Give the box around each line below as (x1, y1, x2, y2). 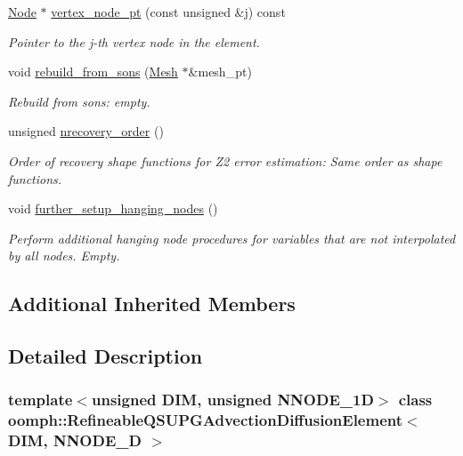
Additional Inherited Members (8, 290, 296, 317)
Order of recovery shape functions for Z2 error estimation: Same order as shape (8, 151, 443, 170)
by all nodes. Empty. (8, 246, 120, 265)
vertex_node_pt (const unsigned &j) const (51, 3, 286, 20)
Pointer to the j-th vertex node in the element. (8, 32, 260, 51)
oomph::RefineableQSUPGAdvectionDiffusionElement (8, 409, 403, 431)
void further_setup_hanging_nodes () (8, 199, 218, 218)
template (8, 388, 73, 411)
